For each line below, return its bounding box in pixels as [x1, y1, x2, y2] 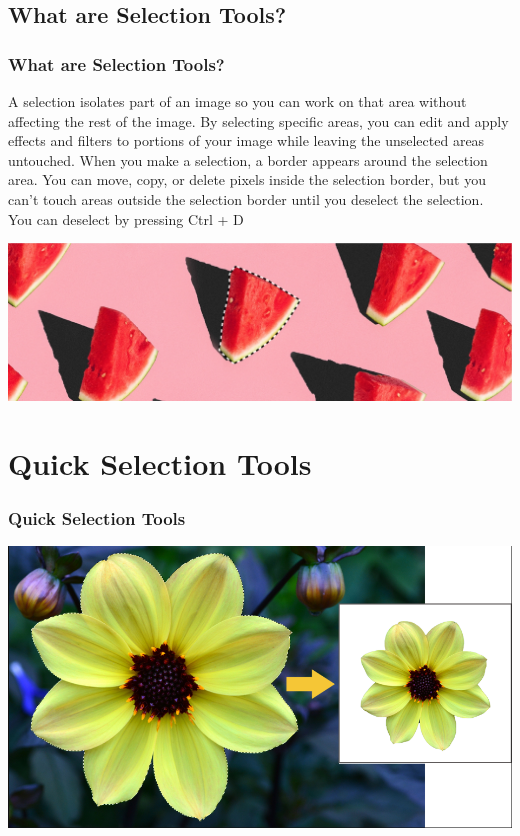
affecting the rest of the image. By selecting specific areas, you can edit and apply [8, 110, 509, 131]
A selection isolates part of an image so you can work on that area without [8, 91, 467, 111]
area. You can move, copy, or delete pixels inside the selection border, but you [8, 169, 486, 190]
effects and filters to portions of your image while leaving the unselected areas [8, 130, 485, 151]
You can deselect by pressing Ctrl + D [8, 208, 244, 229]
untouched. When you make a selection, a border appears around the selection [8, 149, 488, 170]
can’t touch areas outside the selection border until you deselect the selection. [8, 188, 484, 209]
